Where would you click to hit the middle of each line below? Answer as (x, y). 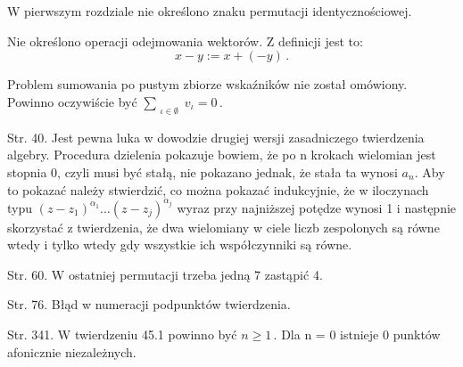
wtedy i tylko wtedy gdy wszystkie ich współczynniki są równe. (180, 245)
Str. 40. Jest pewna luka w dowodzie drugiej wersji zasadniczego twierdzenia (216, 137)
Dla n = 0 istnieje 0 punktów (361, 334)
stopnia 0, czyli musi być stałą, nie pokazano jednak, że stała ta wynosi (203, 171)
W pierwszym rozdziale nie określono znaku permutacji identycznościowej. (210, 11)
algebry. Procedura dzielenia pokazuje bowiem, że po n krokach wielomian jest (222, 155)
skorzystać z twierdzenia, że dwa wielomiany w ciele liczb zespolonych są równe (223, 227)
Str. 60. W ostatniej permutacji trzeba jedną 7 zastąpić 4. (165, 274)
